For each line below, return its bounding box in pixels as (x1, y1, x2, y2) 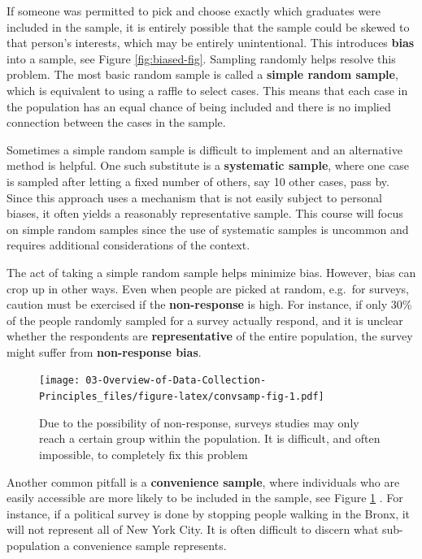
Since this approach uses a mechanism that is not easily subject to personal (7, 188, 382, 206)
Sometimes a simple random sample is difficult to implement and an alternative (7, 141, 402, 158)
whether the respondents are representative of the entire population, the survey (7, 327, 413, 344)
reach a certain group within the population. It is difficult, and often (39, 430, 381, 447)
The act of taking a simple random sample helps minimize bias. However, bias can (7, 263, 416, 280)
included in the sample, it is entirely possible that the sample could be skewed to (7, 18, 410, 35)
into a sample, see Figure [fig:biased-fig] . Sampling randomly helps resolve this (7, 50, 396, 67)
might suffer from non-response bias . (7, 343, 202, 360)
